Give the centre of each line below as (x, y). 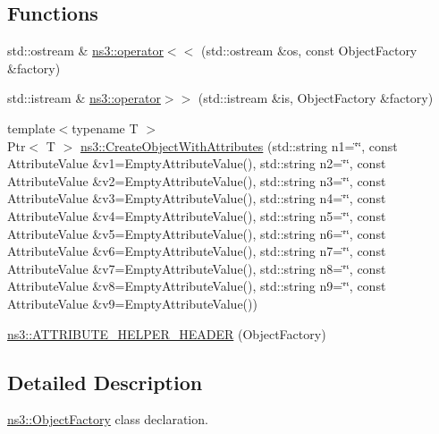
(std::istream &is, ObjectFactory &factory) (316, 98)
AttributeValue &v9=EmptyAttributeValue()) (132, 303)
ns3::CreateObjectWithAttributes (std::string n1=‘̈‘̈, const (239, 145)
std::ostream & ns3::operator (85, 51)
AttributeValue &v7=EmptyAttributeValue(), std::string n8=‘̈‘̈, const (197, 268)
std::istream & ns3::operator (84, 98)
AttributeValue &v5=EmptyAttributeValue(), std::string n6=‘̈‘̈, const (197, 233)
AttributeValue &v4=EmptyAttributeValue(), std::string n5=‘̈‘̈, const (197, 215)
